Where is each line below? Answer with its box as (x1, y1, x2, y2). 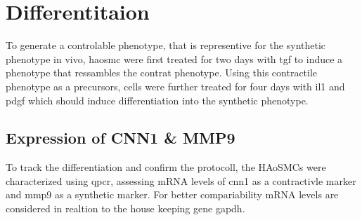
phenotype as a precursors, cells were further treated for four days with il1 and (6, 78, 345, 93)
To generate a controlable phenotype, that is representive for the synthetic (6, 38, 326, 53)
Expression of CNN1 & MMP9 (6, 127, 235, 149)
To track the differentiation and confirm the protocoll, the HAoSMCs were (6, 160, 326, 174)
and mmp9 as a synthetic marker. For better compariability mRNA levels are (6, 187, 339, 202)
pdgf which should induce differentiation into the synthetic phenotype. (6, 92, 309, 107)
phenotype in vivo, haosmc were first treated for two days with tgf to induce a (6, 51, 343, 66)
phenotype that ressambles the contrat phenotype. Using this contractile (6, 65, 318, 80)
